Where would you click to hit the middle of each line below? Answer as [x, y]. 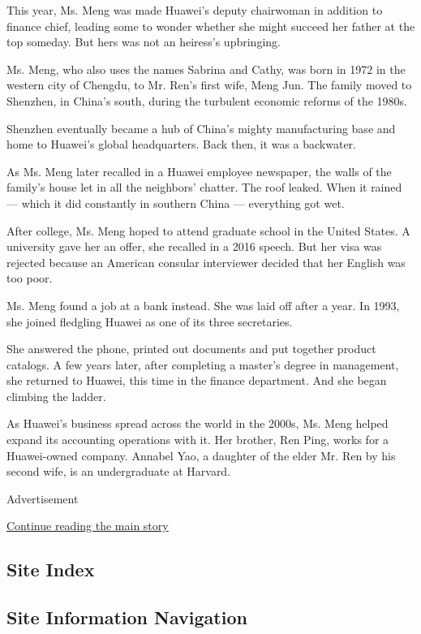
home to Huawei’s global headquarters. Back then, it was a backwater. [182, 144]
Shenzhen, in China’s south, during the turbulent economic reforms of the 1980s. [207, 100]
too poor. [30, 278]
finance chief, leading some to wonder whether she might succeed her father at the [211, 26]
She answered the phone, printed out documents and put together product [191, 349]
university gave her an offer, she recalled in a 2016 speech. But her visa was [194, 246]
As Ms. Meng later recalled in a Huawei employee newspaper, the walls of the [199, 171]
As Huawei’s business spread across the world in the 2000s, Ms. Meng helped [198, 423]
